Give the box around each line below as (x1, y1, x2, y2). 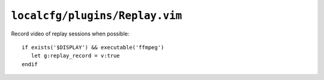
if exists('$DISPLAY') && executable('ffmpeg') (22, 44, 164, 51)
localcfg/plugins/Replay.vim (11, 9, 182, 22)
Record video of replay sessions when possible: (11, 30, 130, 37)
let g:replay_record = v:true (31, 52, 120, 60)
